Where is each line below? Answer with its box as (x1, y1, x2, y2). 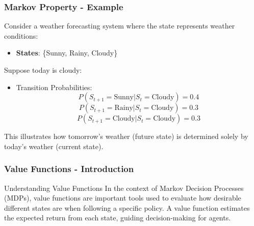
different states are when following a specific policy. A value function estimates (4, 202, 250, 213)
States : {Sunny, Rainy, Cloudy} (16, 47, 118, 58)
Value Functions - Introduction (4, 162, 134, 175)
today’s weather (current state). (4, 140, 104, 151)
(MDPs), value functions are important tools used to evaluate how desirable (4, 192, 241, 203)
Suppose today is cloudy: (4, 65, 82, 75)
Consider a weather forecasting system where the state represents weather (4, 20, 235, 31)
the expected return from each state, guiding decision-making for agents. (4, 212, 231, 223)
